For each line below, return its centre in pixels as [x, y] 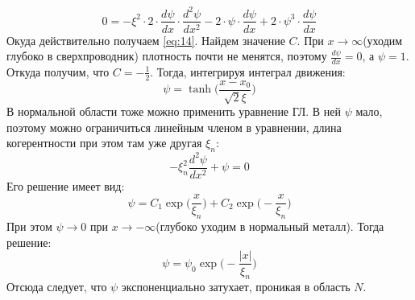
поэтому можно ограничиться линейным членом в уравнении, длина [174, 127]
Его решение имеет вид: [66, 185]
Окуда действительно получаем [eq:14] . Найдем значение [146, 40]
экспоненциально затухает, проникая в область [236, 287]
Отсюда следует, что [57, 287]
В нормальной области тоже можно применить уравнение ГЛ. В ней [174, 111]
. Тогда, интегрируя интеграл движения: [248, 71]
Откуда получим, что [58, 71]
